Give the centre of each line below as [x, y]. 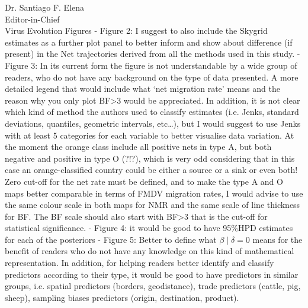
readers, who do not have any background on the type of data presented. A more [152, 77]
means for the [277, 239]
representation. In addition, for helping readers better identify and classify [139, 263]
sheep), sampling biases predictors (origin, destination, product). [122, 297]
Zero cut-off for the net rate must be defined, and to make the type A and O [144, 181]
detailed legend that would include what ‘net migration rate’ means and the [142, 89]
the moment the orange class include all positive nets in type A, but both [138, 147]
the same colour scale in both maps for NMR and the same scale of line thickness [153, 205]
